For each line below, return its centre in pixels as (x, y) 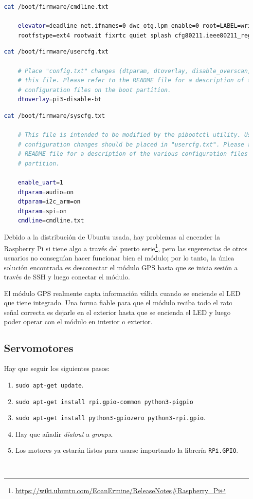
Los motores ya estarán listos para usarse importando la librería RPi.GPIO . (127, 450)
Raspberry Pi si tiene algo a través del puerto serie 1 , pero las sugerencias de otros (126, 247)
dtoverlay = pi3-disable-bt (60, 100)
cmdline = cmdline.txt (51, 221)
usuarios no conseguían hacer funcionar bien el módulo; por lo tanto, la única (119, 257)
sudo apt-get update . (49, 384)
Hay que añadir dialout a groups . (64, 434)
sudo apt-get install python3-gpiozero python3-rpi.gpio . (110, 417)
